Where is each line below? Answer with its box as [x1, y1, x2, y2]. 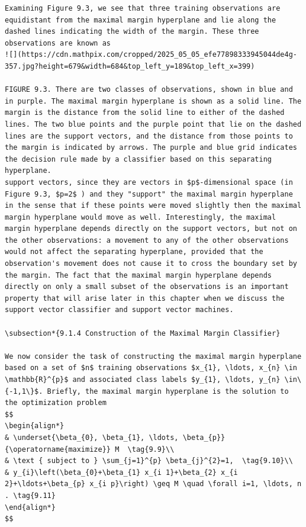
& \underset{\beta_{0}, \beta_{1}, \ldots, [5, 433, 179, 442]
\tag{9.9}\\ [127, 445, 175, 454]
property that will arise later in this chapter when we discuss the [5, 294, 285, 303]
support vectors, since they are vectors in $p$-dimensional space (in [5, 178, 293, 187]
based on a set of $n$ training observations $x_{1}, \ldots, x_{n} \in [5, 364, 297, 372]
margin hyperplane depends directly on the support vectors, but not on [5, 224, 297, 233]
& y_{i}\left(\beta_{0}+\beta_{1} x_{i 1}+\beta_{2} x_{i [5, 468, 238, 477]
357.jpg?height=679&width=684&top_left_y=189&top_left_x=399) [5, 62, 255, 70]
